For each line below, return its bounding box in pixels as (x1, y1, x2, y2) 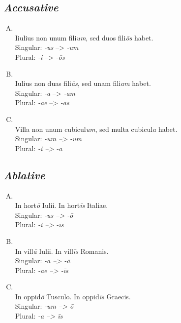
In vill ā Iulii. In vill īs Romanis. (15, 245, 109, 256)
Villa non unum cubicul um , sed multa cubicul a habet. (15, 123, 178, 134)
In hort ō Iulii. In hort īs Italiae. (15, 200, 108, 210)
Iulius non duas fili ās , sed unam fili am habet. (15, 78, 151, 88)
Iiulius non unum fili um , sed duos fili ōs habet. (15, 32, 153, 42)
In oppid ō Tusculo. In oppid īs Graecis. (15, 291, 131, 301)
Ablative (3, 167, 45, 182)
